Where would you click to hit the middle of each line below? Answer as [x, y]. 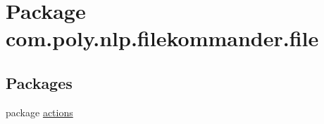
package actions [39, 112]
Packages [39, 82]
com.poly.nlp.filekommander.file [162, 38]
